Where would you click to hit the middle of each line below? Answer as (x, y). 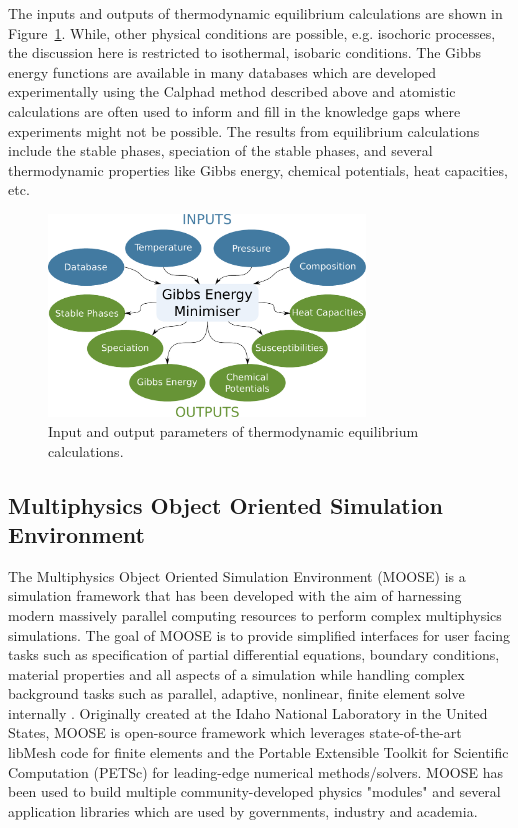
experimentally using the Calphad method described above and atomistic (232, 91)
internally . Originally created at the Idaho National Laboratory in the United (248, 712)
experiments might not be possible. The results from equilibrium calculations (244, 130)
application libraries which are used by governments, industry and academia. (243, 810)
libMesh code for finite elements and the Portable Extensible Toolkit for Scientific (258, 752)
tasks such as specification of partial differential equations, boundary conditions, (254, 654)
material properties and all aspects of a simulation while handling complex (236, 673)
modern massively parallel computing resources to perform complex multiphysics (255, 614)
